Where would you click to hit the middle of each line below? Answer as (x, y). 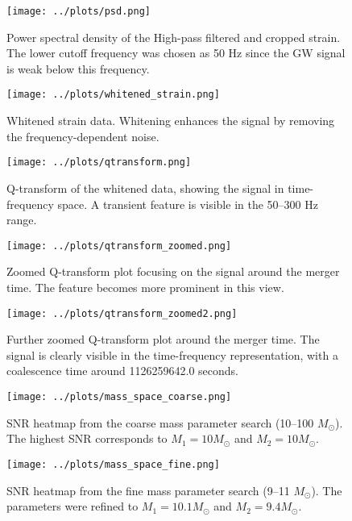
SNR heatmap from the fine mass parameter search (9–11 (148, 490)
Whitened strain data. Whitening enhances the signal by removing (171, 121)
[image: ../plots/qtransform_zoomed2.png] (122, 313)
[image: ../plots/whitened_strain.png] (113, 95)
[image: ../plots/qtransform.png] (99, 163)
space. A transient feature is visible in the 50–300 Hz (188, 204)
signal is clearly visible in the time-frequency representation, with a (172, 354)
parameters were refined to (72, 506)
